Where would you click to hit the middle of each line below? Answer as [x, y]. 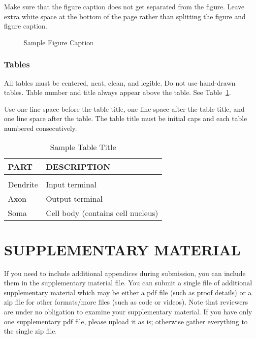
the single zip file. [31, 331]
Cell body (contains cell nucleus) [102, 213]
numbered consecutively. [41, 128]
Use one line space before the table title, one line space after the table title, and [124, 108]
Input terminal [71, 184]
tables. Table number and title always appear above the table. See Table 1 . [118, 92]
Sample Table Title [83, 147]
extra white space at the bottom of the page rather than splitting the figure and [125, 16]
